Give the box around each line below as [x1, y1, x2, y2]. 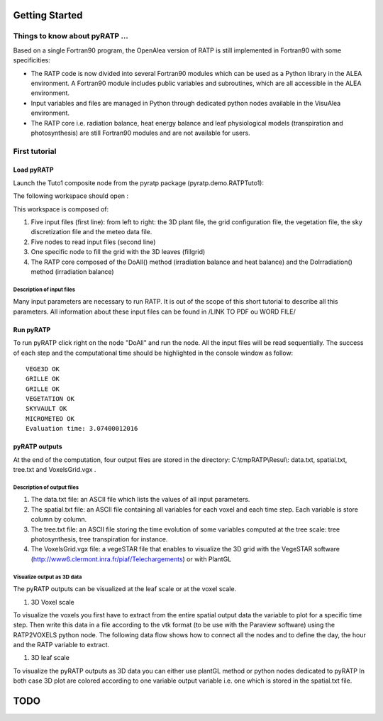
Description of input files [13, 286, 76, 293]
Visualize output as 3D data [13, 573, 82, 580]
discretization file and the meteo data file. [30, 228, 152, 236]
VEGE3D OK [26, 365, 60, 373]
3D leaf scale [30, 654, 70, 662]
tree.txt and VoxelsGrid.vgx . [13, 466, 96, 474]
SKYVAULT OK [26, 404, 67, 413]
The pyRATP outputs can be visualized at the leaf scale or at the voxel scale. [13, 585, 237, 593]
